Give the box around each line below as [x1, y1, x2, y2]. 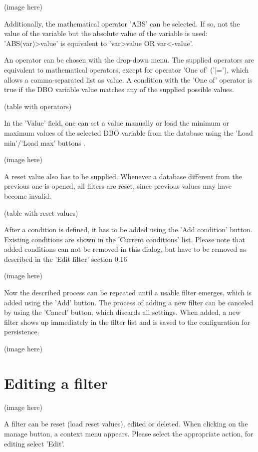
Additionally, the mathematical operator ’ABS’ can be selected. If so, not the [4, 18, 240, 29]
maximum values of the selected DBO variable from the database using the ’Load [4, 127, 253, 138]
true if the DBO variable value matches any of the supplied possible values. [4, 84, 234, 95]
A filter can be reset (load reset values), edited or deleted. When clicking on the [4, 418, 248, 429]
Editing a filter [4, 372, 108, 393]
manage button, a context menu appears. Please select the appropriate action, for [4, 428, 254, 438]
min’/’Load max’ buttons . [4, 137, 86, 148]
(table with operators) [4, 101, 72, 111]
